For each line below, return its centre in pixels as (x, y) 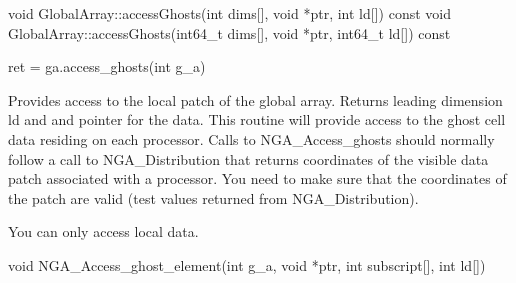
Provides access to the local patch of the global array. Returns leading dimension (255, 99)
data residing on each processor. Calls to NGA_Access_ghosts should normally (251, 138)
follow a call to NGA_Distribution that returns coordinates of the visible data (248, 158)
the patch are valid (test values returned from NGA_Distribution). (213, 197)
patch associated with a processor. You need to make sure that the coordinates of (257, 178)
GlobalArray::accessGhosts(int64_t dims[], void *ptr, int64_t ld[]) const (229, 32)
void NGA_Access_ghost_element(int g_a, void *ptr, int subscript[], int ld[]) (247, 264)
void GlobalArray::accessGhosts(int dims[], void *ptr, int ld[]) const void (229, 13)
